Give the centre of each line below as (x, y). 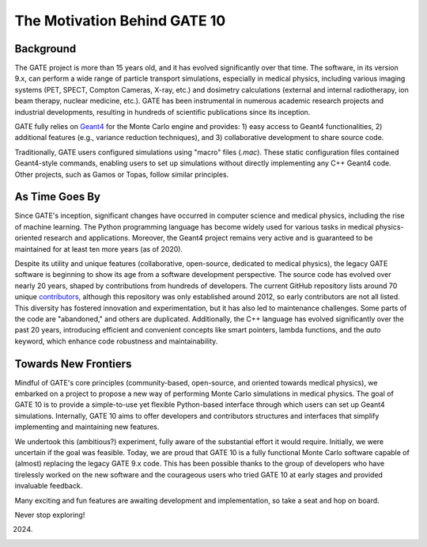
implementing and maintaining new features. (87, 427)
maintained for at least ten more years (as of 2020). (99, 249)
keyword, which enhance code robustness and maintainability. (116, 341)
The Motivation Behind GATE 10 (120, 21)
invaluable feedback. (49, 486)
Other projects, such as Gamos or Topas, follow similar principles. (122, 174)
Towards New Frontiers (73, 364)
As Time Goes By (57, 197)
